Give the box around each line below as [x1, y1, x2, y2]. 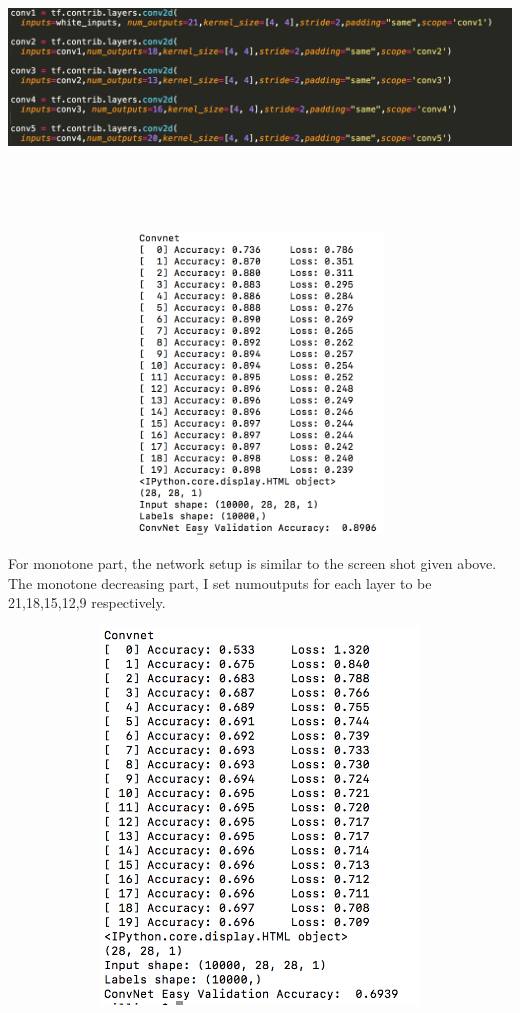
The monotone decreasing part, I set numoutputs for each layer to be [8, 572, 432, 593]
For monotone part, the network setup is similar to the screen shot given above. [8, 552, 497, 573]
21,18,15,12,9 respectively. [8, 592, 166, 613]
